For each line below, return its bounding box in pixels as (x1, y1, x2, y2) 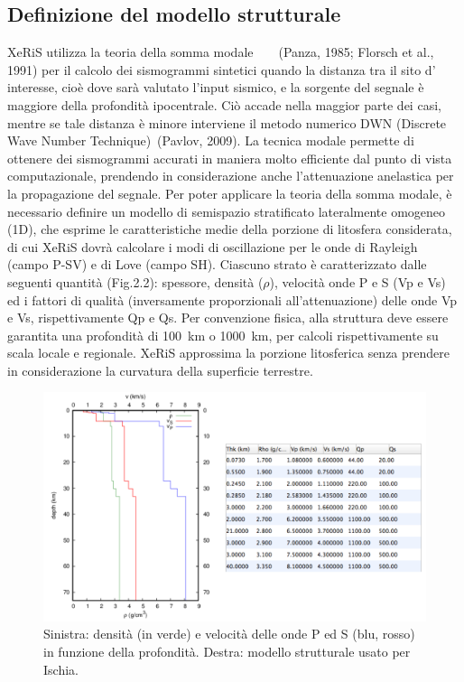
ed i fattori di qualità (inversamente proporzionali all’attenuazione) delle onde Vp (7, 290, 458, 309)
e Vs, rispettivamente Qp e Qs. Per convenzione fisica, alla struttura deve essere (7, 308, 449, 327)
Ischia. (43, 659, 79, 678)
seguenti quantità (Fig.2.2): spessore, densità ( (7, 272, 264, 291)
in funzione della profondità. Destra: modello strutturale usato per (43, 642, 411, 661)
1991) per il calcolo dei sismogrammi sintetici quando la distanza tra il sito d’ (7, 60, 436, 79)
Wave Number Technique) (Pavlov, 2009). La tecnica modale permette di (7, 131, 414, 150)
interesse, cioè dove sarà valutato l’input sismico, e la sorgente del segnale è (7, 78, 424, 97)
